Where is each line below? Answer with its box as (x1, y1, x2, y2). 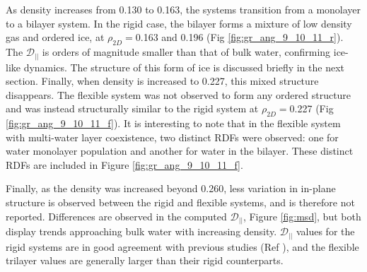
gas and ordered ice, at (6, 30, 105, 45)
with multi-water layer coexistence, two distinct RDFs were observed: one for (6, 129, 339, 144)
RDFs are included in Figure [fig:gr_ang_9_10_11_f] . (6, 157, 243, 172)
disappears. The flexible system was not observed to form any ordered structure (6, 87, 351, 102)
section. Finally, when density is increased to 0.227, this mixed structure (6, 73, 319, 88)
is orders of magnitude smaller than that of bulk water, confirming (42, 44, 331, 59)
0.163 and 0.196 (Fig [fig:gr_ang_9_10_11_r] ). (135, 30, 344, 45)
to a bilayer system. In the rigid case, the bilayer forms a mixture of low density (6, 16, 352, 30)
